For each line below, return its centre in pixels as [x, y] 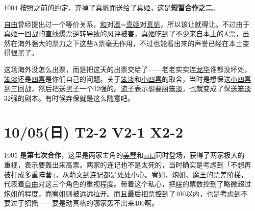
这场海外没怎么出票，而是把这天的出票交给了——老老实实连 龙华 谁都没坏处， [127, 69]
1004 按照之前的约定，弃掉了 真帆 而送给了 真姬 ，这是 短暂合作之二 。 [112, 7]
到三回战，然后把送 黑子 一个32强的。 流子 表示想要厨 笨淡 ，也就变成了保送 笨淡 [127, 88]
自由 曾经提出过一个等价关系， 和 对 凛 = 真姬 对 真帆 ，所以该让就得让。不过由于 [127, 24]
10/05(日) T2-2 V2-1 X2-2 [94, 131]
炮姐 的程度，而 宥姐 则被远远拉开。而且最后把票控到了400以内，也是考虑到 [122, 193]
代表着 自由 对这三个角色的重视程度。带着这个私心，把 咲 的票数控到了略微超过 [127, 184]
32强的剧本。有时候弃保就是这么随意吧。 [69, 98]
